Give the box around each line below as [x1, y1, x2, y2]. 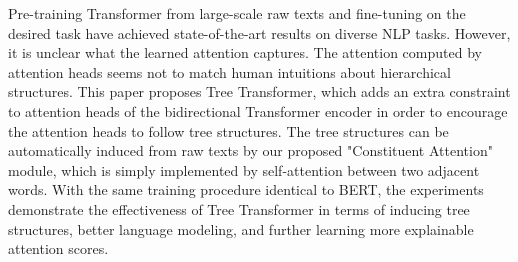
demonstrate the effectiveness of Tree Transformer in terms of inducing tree [8, 198, 470, 219]
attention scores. [8, 238, 109, 259]
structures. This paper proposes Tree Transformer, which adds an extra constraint [8, 81, 511, 102]
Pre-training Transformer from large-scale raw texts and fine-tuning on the [8, 3, 466, 23]
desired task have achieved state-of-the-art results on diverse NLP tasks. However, [8, 22, 511, 43]
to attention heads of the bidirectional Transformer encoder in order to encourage [8, 100, 508, 121]
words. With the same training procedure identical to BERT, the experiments [8, 179, 484, 200]
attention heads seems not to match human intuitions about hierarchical [8, 61, 451, 82]
